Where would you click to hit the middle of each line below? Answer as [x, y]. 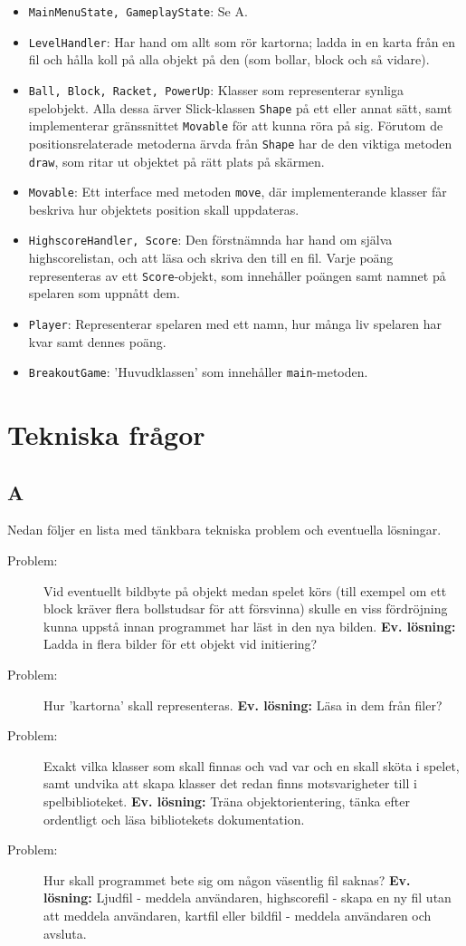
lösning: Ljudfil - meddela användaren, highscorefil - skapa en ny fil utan [247, 898]
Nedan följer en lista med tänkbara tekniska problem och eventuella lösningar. [224, 530]
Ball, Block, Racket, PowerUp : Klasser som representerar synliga [216, 89]
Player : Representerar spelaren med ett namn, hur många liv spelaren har [235, 323]
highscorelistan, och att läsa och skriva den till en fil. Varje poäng [211, 258]
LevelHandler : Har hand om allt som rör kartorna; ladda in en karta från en [242, 41]
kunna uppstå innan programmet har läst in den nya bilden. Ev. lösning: [250, 626]
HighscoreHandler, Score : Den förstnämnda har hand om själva [210, 240]
